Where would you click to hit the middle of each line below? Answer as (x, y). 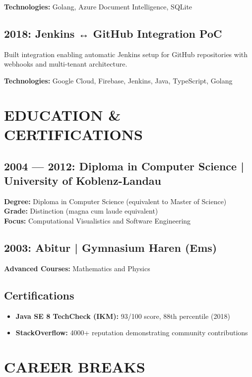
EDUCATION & (63, 114)
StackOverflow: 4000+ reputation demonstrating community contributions (132, 333)
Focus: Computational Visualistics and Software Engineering (97, 220)
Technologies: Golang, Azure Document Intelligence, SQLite (98, 6)
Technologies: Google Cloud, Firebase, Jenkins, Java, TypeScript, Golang (118, 80)
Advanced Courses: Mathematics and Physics (77, 268)
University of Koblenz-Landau (83, 180)
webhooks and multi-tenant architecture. (66, 64)
